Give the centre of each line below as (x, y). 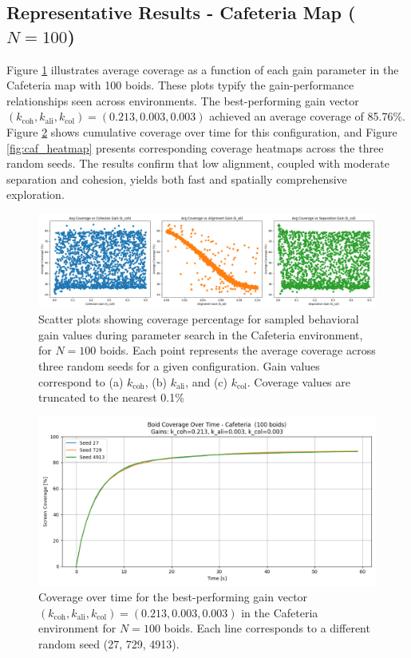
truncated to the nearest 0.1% (111, 397)
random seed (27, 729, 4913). (109, 644)
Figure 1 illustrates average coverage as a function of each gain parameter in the (203, 69)
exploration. (36, 194)
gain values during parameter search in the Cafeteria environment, (201, 334)
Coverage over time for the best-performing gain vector (173, 597)
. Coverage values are (298, 381)
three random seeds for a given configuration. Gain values (179, 365)
